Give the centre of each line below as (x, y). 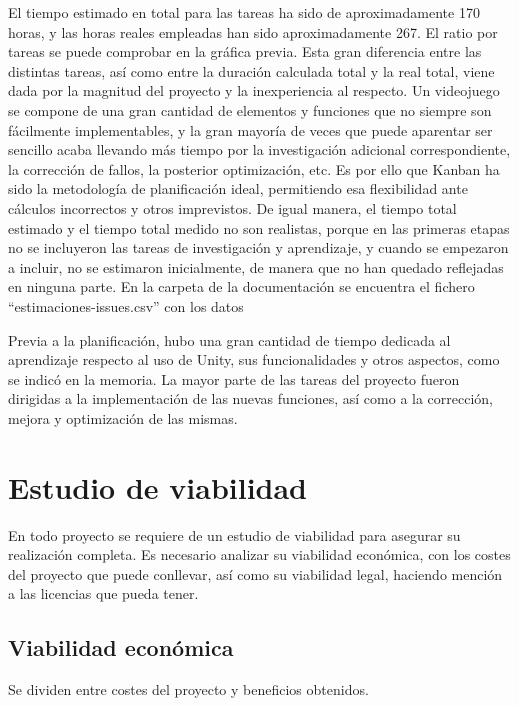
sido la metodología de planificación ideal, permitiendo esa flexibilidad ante (238, 188)
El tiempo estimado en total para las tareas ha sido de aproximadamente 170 (244, 12)
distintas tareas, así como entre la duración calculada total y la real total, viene (251, 70)
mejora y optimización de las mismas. (123, 417)
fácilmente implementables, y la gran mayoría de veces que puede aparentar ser (250, 129)
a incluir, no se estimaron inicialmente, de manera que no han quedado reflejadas (256, 266)
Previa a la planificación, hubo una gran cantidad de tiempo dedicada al (229, 339)
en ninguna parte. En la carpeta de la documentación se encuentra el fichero (241, 286)
